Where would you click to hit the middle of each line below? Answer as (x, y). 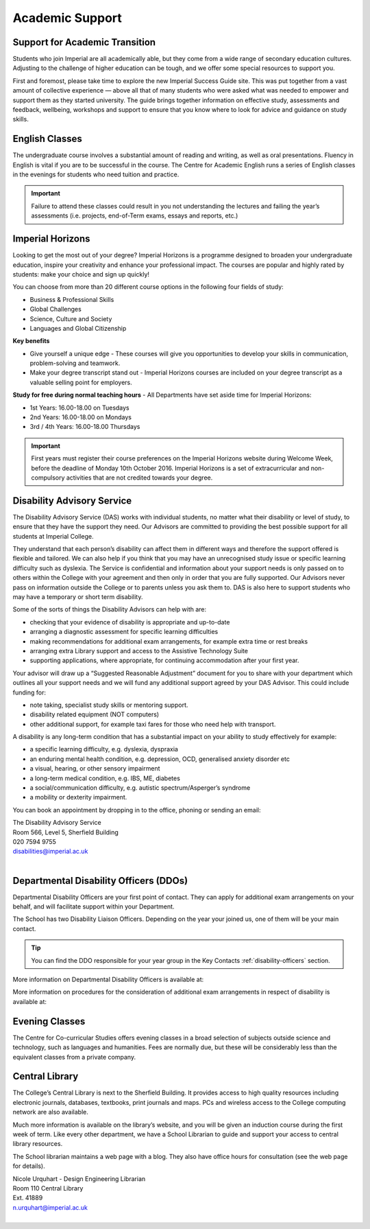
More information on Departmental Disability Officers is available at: (108, 980)
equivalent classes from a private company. (74, 1057)
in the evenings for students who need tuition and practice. (96, 174)
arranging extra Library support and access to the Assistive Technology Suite (139, 651)
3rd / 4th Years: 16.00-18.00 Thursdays (85, 427)
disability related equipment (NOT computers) (95, 714)
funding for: (29, 692)
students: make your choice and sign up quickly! (81, 274)
